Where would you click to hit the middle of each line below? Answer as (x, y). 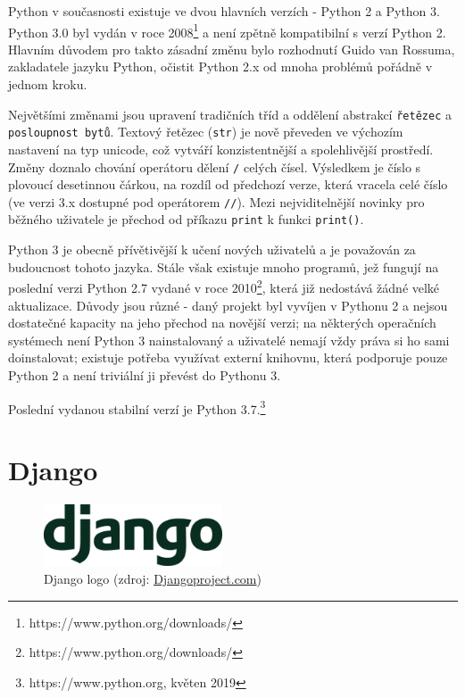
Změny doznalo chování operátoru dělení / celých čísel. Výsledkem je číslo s (215, 166)
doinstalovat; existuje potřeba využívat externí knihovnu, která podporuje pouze (228, 357)
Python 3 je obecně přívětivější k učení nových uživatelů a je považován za (212, 249)
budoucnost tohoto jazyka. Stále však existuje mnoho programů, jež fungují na (224, 266)
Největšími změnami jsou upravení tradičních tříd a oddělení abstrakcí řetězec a (230, 114)
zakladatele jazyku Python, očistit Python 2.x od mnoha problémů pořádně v (220, 66)
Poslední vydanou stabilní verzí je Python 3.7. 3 (137, 407)
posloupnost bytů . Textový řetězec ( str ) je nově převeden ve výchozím (206, 132)
